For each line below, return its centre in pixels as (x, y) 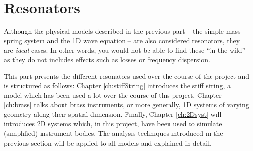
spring (13, 40)
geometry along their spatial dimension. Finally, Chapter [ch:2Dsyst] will (113, 114)
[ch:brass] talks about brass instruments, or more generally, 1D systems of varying (126, 104)
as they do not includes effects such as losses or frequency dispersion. (107, 59)
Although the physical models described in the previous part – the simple (114, 31)
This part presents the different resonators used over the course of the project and (127, 76)
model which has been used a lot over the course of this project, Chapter (113, 95)
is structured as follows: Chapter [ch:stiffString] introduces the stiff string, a (117, 85)
